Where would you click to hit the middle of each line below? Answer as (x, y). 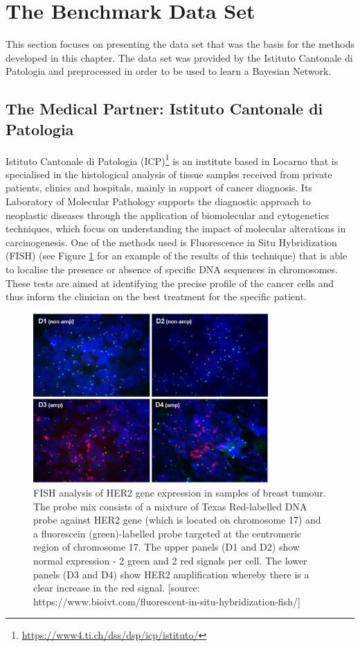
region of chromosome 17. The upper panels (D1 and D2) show (166, 547)
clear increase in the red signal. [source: (117, 588)
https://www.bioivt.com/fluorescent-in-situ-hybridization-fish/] (167, 601)
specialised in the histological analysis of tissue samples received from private (169, 174)
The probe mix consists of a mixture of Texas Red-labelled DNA (170, 506)
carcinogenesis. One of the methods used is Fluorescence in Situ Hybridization (171, 242)
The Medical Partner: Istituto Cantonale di (164, 109)
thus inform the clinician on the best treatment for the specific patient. (156, 296)
